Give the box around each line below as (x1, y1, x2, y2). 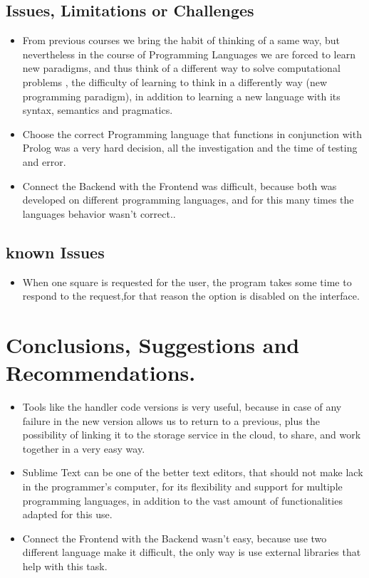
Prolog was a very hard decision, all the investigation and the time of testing (22, 140, 358, 155)
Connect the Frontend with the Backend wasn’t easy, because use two (22, 530, 327, 545)
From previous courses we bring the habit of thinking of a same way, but (22, 33, 340, 48)
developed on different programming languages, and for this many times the (22, 192, 354, 207)
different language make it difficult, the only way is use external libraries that (22, 545, 361, 559)
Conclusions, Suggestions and (6, 330, 300, 359)
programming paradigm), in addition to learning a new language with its (22, 88, 341, 103)
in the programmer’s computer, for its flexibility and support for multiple (22, 479, 343, 493)
